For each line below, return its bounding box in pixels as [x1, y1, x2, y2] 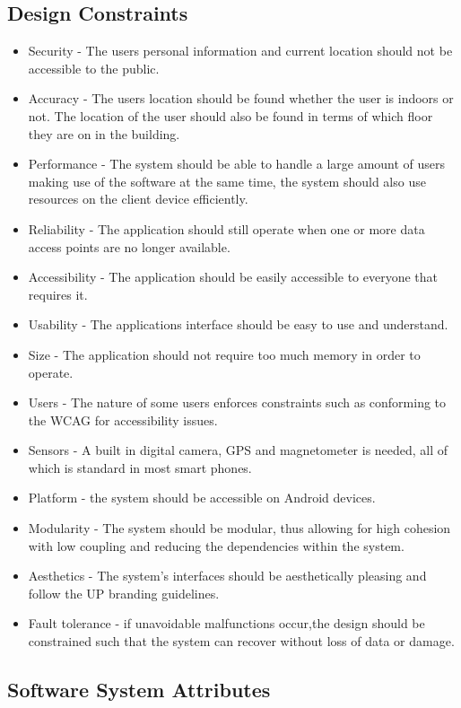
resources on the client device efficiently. [28, 189, 248, 208]
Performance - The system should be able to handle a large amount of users [28, 154, 446, 173]
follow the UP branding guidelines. [28, 583, 220, 602]
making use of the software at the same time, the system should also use [28, 171, 426, 190]
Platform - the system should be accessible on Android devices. [28, 488, 376, 507]
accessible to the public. [28, 58, 160, 77]
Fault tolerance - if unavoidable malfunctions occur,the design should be [28, 614, 425, 633]
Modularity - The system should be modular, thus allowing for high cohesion [28, 519, 451, 538]
